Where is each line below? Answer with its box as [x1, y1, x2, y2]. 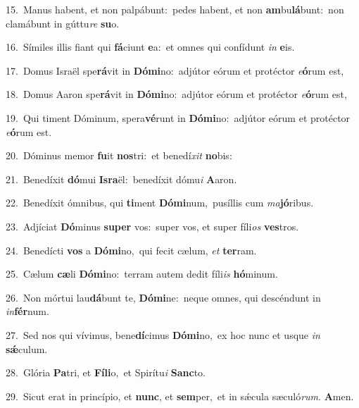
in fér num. [6, 304, 49, 319]
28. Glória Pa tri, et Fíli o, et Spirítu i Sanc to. [6, 365, 206, 380]
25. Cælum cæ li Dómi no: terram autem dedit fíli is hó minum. [6, 266, 278, 281]
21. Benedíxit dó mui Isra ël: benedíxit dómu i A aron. [6, 171, 237, 186]
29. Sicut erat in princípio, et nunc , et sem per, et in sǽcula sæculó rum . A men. [6, 388, 354, 403]
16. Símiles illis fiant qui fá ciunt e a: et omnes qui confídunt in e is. [6, 39, 295, 54]
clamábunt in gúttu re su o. [6, 16, 120, 30]
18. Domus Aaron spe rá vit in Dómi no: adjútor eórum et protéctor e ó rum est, [6, 87, 347, 101]
